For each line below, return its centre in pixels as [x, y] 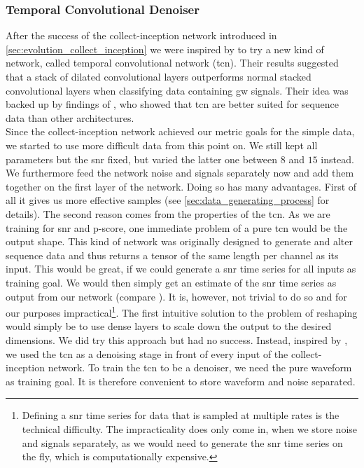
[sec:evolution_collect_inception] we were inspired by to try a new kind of [165, 49]
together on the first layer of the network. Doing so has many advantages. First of [181, 186]
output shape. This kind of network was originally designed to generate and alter [179, 241]
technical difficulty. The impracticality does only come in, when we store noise [190, 428]
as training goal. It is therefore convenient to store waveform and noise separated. [181, 381]
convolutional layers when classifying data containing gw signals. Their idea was [177, 90]
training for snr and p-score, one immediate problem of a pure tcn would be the [177, 227]
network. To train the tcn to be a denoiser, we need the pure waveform [200, 367]
